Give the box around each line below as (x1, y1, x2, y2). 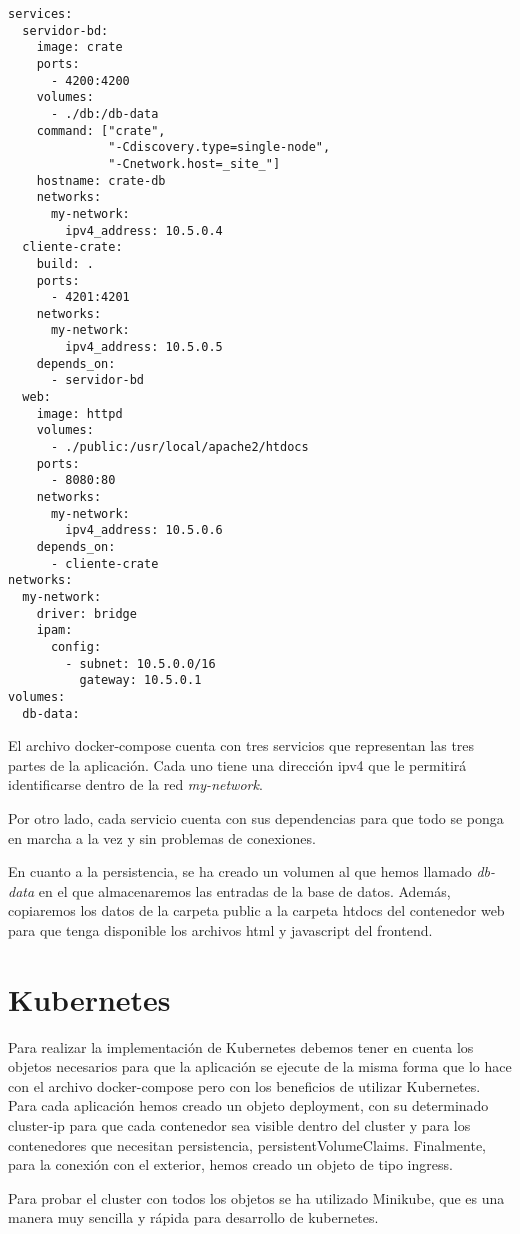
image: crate (36, 40, 123, 55)
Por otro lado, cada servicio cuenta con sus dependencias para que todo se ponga (8, 808, 504, 828)
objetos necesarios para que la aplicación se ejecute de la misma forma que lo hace (8, 1056, 512, 1077)
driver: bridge (36, 606, 137, 621)
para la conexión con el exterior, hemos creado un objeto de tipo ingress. (8, 1154, 453, 1175)
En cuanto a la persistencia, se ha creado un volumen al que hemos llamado (8, 861, 472, 882)
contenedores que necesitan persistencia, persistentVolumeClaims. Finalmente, (8, 1134, 486, 1155)
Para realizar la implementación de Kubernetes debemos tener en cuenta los (8, 1036, 474, 1057)
